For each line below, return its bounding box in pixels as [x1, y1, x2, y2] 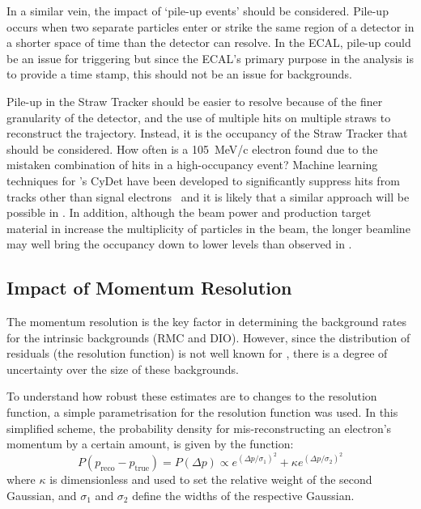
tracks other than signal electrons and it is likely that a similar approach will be [6, 188, 410, 205]
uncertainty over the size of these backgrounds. [6, 360, 239, 377]
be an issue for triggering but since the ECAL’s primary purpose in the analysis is [6, 49, 414, 66]
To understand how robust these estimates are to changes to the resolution [6, 388, 377, 405]
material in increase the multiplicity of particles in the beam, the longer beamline [6, 219, 410, 236]
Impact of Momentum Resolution [6, 275, 292, 300]
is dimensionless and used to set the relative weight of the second [49, 470, 372, 487]
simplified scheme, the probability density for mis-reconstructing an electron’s [6, 419, 392, 436]
